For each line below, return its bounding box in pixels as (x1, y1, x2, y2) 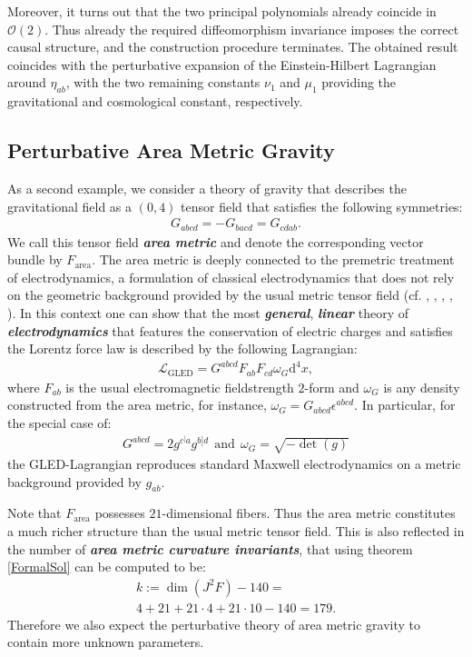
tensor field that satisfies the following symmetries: (181, 196, 463, 215)
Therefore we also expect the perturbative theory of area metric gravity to (7, 614, 420, 633)
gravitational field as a (7, 196, 133, 215)
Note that (7, 503, 62, 523)
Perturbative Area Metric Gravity (7, 136, 335, 164)
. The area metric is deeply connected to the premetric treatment (92, 250, 455, 269)
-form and (304, 377, 359, 396)
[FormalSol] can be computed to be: (7, 557, 206, 576)
